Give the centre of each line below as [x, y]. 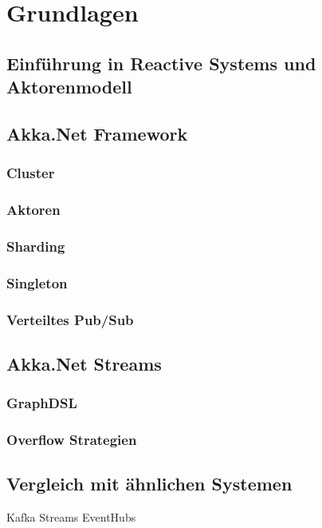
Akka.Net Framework [97, 133]
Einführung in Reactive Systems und [161, 63]
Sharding [36, 246]
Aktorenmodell [69, 87]
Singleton [37, 282]
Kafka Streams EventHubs [71, 517]
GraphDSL [42, 403]
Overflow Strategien [72, 440]
